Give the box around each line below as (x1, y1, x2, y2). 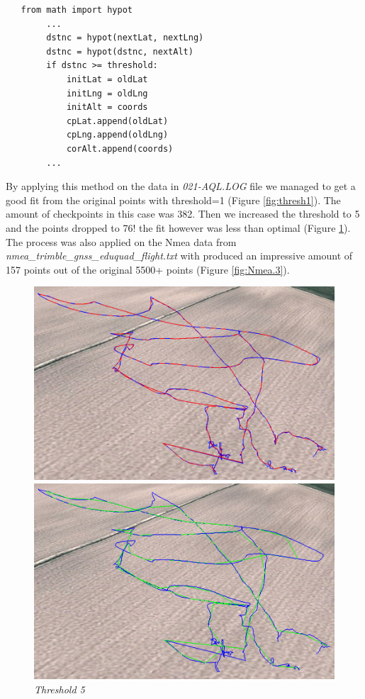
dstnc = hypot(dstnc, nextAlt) (46, 46, 193, 57)
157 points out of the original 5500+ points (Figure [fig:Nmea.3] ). (6, 262, 290, 276)
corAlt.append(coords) (66, 143, 174, 154)
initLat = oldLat (66, 74, 148, 84)
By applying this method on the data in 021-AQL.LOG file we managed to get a (6, 179, 356, 194)
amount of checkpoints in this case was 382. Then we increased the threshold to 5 (6, 206, 360, 221)
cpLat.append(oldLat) (66, 116, 169, 126)
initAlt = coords (66, 102, 148, 113)
